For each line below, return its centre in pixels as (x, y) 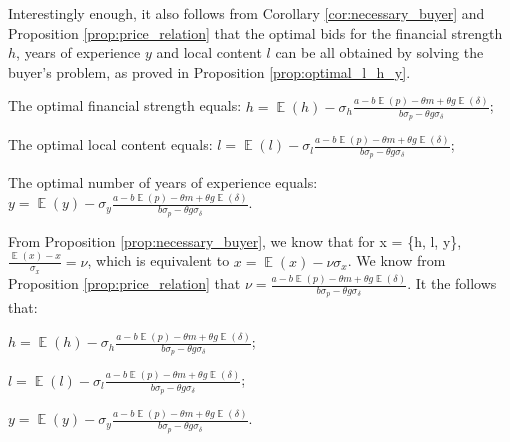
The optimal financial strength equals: (125, 105)
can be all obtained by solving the (379, 52)
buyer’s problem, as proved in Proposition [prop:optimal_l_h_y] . (209, 71)
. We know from (396, 260)
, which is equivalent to (158, 260)
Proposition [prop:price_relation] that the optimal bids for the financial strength (255, 32)
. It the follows (452, 283)
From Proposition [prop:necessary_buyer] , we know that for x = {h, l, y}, (235, 240)
